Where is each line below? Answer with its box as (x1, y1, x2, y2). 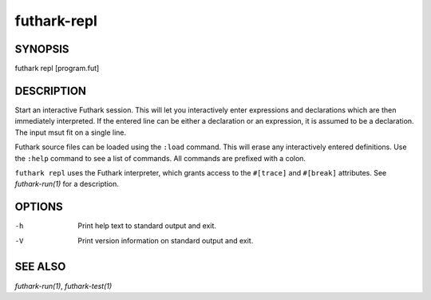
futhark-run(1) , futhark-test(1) (14, 281, 113, 290)
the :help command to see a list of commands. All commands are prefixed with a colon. (14, 153, 306, 163)
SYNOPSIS (14, 42, 69, 56)
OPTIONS (14, 200, 63, 214)
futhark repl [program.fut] (14, 64, 100, 73)
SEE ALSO (14, 260, 66, 274)
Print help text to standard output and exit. (77, 221, 217, 231)
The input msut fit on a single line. (14, 128, 127, 137)
